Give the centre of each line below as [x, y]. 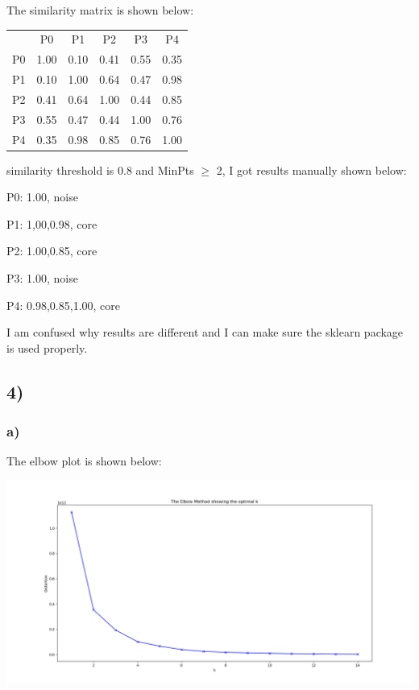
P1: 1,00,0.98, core [52, 223]
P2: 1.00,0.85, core [52, 251]
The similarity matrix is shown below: [100, 10]
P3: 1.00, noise [42, 278]
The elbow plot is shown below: [84, 461]
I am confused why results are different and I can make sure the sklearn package [205, 332]
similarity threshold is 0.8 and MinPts [100, 169]
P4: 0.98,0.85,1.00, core [64, 305]
